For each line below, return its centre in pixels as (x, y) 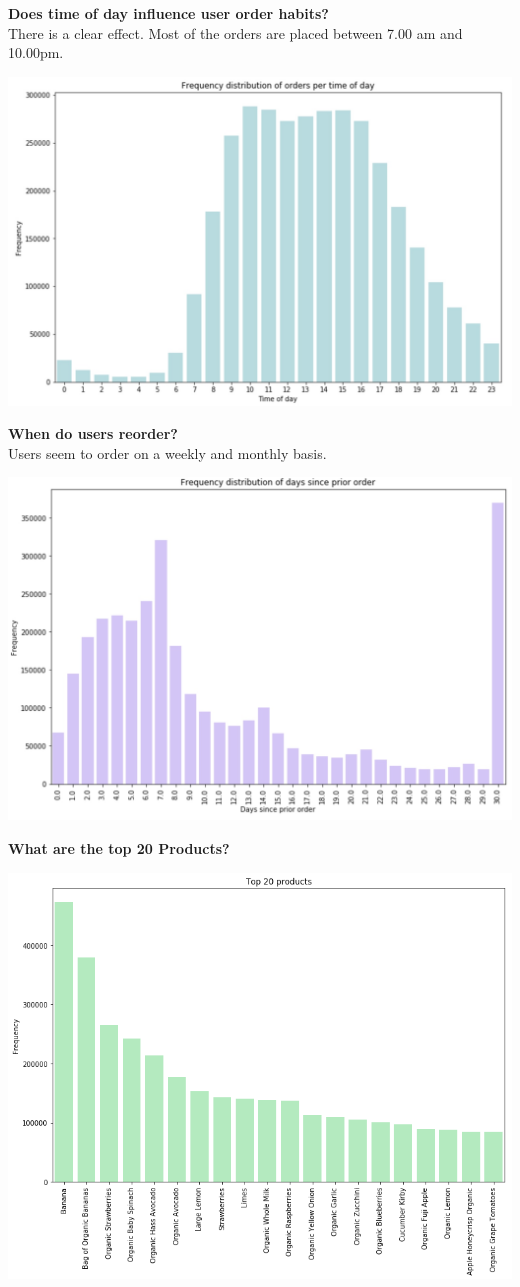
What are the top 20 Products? (119, 847)
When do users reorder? (93, 433)
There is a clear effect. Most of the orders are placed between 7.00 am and (235, 32)
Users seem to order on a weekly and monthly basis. (167, 452)
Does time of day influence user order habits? (168, 13)
